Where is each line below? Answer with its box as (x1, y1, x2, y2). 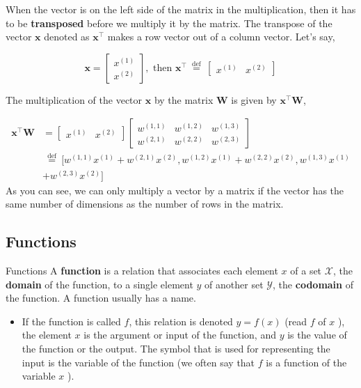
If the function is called (22, 313, 121, 328)
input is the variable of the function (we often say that (22, 355, 255, 369)
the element (22, 327, 72, 342)
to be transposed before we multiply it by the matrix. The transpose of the (6, 15, 332, 30)
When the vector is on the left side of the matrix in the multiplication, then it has (6, 2, 356, 16)
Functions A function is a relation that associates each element (6, 263, 278, 278)
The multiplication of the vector (6, 92, 143, 107)
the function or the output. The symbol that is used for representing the (22, 341, 330, 356)
